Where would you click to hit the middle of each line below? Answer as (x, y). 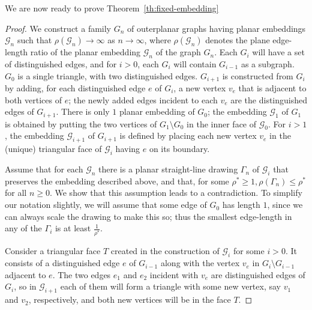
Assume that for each (44, 169)
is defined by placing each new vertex (188, 135)
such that (34, 40)
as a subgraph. (268, 63)
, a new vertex (200, 88)
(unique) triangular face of (53, 149)
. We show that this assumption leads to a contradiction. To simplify (176, 193)
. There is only (83, 111)
